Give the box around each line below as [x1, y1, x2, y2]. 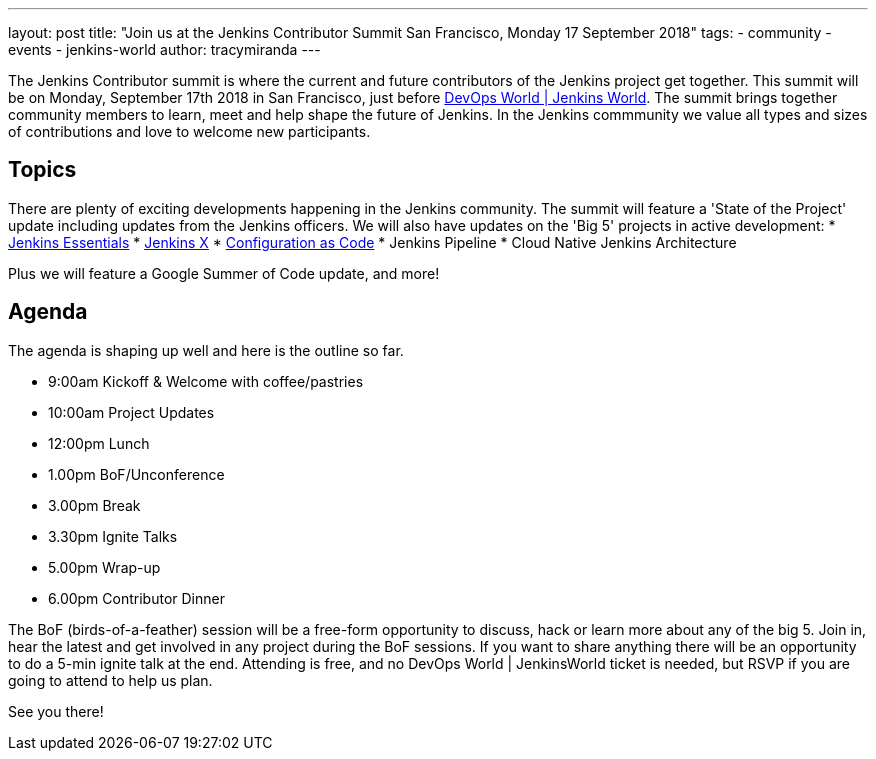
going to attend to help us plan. [8, 671, 213, 689]
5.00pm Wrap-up [48, 558, 161, 576]
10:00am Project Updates [48, 403, 215, 421]
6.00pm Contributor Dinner [48, 589, 225, 607]
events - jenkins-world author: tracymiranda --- [8, 41, 321, 58]
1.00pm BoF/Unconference [48, 465, 225, 483]
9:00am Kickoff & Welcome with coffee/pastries [48, 372, 364, 390]
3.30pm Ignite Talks [48, 527, 178, 545]
